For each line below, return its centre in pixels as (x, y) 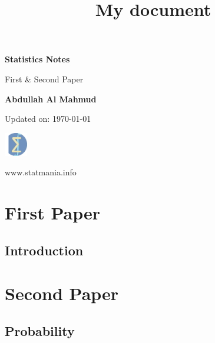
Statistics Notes (37, 59)
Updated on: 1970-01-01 (48, 119)
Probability (40, 330)
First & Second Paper (44, 79)
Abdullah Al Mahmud (51, 99)
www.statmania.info (41, 172)
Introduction (44, 250)
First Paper (53, 213)
